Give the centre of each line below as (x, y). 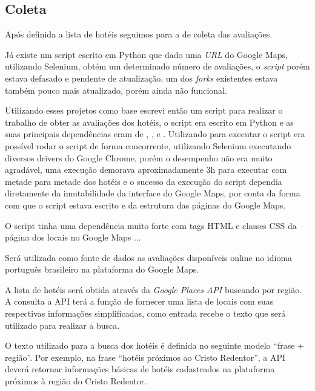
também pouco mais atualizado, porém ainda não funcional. (116, 90)
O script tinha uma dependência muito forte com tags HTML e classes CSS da (151, 225)
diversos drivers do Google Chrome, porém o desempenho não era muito (139, 157)
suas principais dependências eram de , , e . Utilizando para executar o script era (155, 134)
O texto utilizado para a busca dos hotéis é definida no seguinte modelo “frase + (154, 345)
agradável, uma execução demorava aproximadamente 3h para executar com (146, 170)
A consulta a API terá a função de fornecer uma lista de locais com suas (139, 301)
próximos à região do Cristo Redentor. (76, 381)
